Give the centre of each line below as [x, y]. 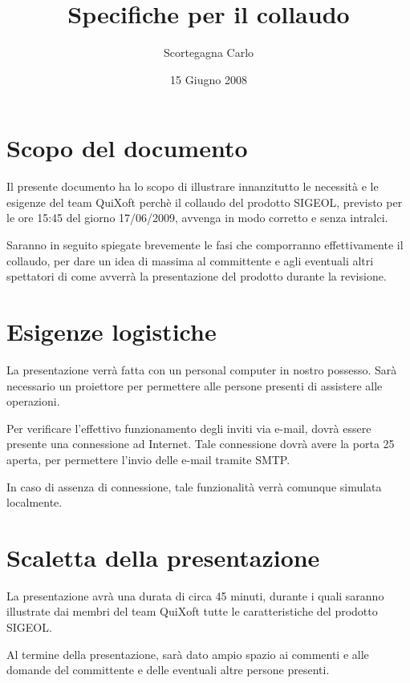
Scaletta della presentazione [163, 557]
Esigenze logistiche [112, 331]
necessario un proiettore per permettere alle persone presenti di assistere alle [195, 385]
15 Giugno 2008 [209, 79]
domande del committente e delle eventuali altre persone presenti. [168, 670]
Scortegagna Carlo [209, 53]
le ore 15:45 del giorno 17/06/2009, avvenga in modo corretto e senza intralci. [197, 218]
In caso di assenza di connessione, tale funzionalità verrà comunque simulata [194, 486]
